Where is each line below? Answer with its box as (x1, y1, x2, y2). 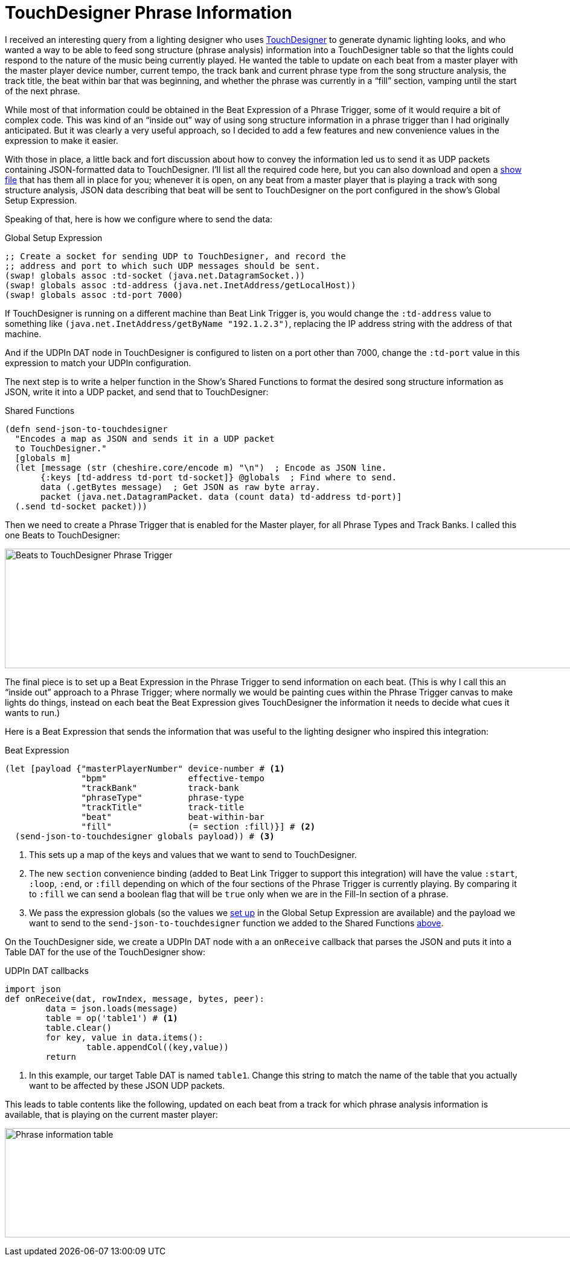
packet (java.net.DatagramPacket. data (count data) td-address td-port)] (40, 491, 402, 501)
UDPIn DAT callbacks (5, 965, 89, 976)
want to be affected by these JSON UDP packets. (29, 1080, 225, 1091)
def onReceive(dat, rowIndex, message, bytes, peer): (5, 993, 264, 1004)
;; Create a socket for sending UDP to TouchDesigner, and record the (5, 251, 346, 261)
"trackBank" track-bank (81, 782, 239, 793)
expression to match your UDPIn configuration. (5, 357, 191, 368)
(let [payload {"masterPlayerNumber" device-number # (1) (5, 763, 285, 773)
